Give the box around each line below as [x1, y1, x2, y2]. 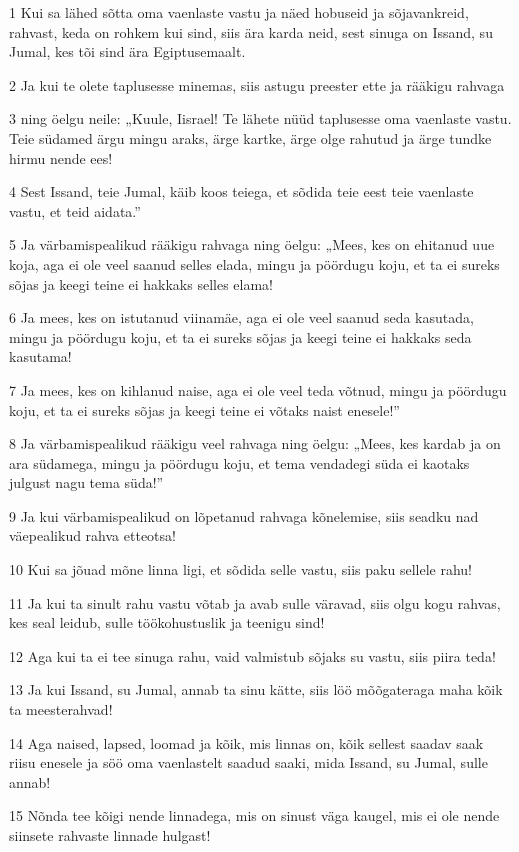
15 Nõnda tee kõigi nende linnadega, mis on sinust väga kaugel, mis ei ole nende [9, 805, 500, 826]
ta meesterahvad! [9, 699, 113, 720]
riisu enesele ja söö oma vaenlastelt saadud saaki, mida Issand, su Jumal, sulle [9, 752, 488, 773]
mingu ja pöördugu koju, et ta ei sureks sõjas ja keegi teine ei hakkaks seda [9, 326, 472, 347]
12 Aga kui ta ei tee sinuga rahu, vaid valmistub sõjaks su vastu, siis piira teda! [9, 645, 496, 666]
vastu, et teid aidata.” [9, 200, 141, 221]
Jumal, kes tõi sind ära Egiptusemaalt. [9, 41, 246, 62]
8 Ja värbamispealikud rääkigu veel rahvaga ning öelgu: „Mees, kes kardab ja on [9, 433, 501, 454]
